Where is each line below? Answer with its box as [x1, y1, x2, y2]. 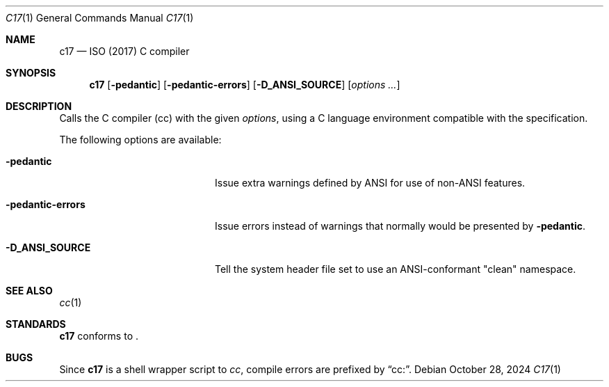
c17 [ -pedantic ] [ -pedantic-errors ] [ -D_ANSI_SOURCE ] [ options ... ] [89, 79, 400, 90]
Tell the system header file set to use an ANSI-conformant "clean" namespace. [215, 263, 576, 275]
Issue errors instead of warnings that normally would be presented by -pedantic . [215, 220, 585, 232]
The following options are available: [59, 134, 222, 145]
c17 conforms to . [59, 330, 138, 342]
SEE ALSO [6, 285, 53, 297]
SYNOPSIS [6, 67, 56, 79]
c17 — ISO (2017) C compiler [59, 45, 190, 57]
